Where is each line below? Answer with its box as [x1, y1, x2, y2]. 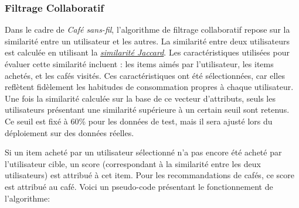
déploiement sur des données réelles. [5, 126, 134, 138]
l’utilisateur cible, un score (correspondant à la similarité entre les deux [5, 157, 261, 169]
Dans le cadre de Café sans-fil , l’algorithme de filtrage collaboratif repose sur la [5, 23, 290, 36]
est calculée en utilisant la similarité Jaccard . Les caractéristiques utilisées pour [5, 46, 290, 58]
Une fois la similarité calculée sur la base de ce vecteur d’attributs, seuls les [5, 92, 276, 104]
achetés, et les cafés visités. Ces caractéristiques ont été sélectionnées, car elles [5, 69, 285, 81]
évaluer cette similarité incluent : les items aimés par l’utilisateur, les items [5, 58, 274, 70]
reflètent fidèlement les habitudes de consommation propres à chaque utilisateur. [5, 81, 294, 93]
